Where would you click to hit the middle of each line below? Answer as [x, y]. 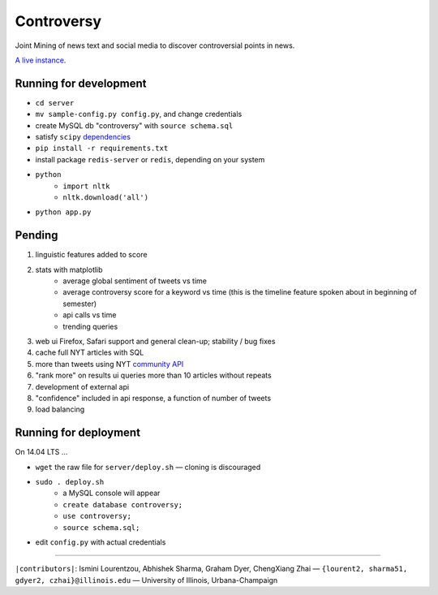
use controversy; [97, 516]
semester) [80, 304]
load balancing [60, 409]
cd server [55, 103]
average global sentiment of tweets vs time [135, 281]
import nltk [86, 186]
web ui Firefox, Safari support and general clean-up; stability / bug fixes [155, 341]
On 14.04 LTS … [41, 452]
